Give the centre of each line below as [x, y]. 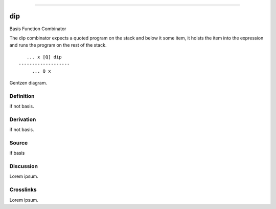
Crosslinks [23, 190]
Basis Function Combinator [38, 29]
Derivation [23, 119]
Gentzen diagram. [28, 82]
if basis [17, 153]
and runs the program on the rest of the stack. [58, 45]
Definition [22, 96]
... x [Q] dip [44, 57]
